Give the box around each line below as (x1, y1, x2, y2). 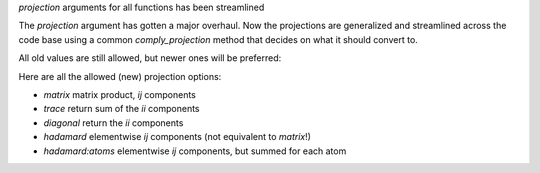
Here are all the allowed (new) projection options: (18, 70, 222, 82)
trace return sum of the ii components (43, 103, 200, 115)
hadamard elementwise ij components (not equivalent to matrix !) (43, 131, 312, 143)
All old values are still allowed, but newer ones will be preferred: (18, 52, 282, 64)
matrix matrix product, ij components (43, 88, 197, 100)
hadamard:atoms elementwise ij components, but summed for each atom (43, 145, 347, 157)
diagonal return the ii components (43, 116, 184, 129)
